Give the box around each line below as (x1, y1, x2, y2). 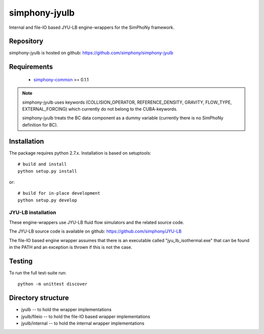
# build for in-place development (18, 191, 100, 196)
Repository (9, 37, 44, 45)
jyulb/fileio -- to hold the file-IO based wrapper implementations (21, 313, 151, 319)
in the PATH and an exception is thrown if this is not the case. (9, 244, 132, 250)
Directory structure (9, 294, 69, 302)
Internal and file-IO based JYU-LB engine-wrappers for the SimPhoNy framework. (9, 24, 175, 30)
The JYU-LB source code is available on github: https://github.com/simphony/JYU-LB (9, 228, 182, 234)
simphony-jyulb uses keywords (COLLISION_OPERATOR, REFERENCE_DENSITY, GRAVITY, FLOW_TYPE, (22, 99, 232, 105)
